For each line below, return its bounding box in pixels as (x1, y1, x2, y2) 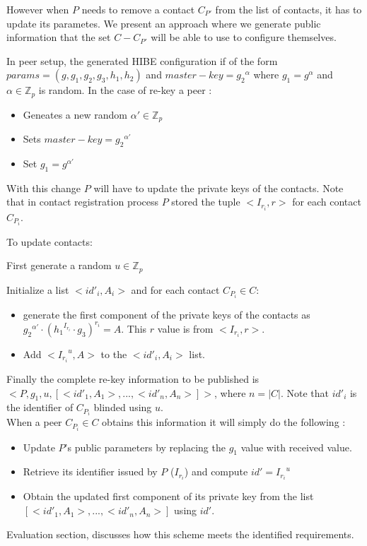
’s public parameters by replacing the (64, 439, 226, 454)
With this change (6, 180, 81, 195)
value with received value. (240, 439, 352, 454)
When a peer (6, 415, 62, 429)
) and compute (184, 464, 248, 479)
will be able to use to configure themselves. (151, 30, 337, 44)
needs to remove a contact (81, 2, 195, 16)
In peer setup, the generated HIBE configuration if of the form (6, 53, 278, 68)
